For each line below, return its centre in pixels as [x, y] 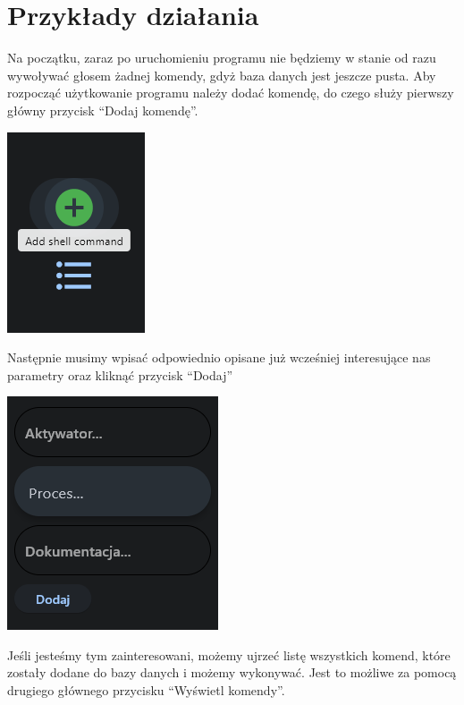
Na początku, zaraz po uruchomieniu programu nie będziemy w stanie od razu [222, 58]
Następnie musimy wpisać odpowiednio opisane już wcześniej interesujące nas [219, 357]
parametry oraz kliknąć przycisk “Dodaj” [120, 374]
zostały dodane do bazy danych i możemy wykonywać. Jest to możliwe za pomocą [232, 672]
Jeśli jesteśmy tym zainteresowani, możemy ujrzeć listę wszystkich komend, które [229, 654]
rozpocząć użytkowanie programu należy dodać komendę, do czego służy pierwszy [231, 93]
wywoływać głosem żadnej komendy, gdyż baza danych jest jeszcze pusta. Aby [222, 75]
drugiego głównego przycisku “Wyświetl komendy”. [146, 690]
